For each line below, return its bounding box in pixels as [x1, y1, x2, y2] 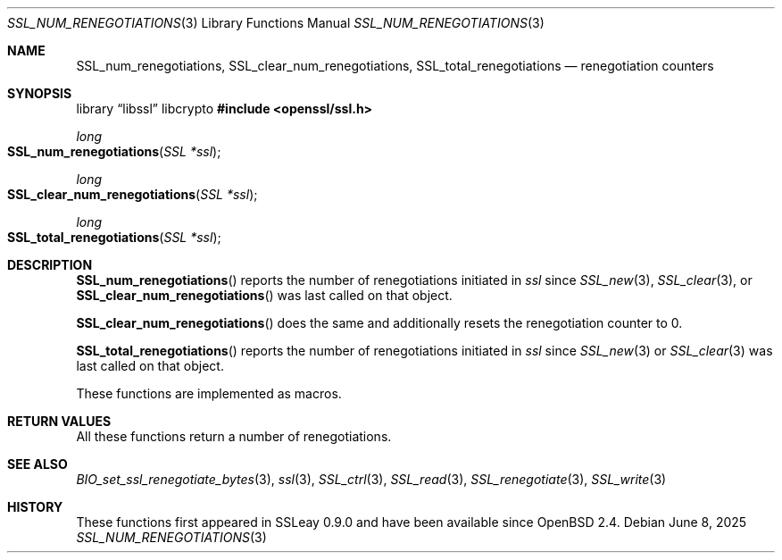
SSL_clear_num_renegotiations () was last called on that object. [76, 288, 453, 303]
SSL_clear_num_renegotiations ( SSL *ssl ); [7, 187, 258, 202]
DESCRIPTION [7, 257, 93, 272]
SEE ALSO [7, 456, 68, 472]
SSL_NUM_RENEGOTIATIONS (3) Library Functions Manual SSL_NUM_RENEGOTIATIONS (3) [7, 15, 545, 30]
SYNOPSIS [7, 86, 72, 101]
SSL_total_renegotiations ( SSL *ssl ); [7, 230, 221, 245]
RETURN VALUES [7, 414, 112, 429]
